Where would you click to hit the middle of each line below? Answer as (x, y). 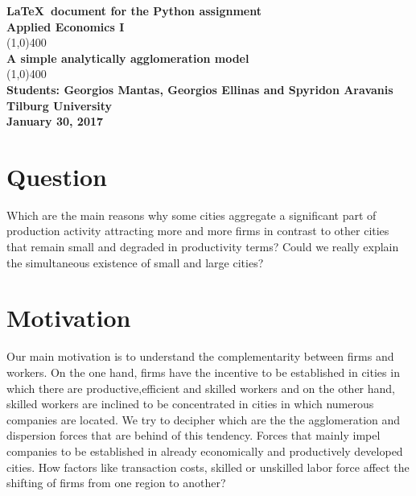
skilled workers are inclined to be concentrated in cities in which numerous (190, 404)
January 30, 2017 (55, 121)
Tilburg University (60, 105)
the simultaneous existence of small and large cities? (135, 262)
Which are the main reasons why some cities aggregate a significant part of (192, 215)
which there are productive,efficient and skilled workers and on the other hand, (201, 388)
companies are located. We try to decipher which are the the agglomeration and (204, 419)
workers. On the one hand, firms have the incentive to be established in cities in (203, 372)
